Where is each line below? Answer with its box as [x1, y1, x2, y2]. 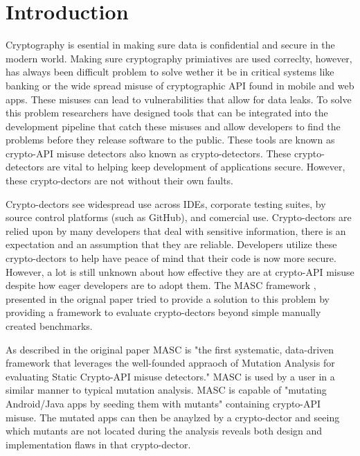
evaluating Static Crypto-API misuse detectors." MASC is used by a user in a [6, 369, 335, 383]
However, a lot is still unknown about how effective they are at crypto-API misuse [6, 264, 354, 279]
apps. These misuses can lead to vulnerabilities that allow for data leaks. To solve [6, 91, 352, 106]
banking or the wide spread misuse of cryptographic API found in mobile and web [6, 78, 354, 92]
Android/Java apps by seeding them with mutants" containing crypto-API [6, 396, 321, 410]
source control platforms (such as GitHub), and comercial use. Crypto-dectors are [6, 210, 352, 225]
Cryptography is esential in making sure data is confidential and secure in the [6, 37, 335, 52]
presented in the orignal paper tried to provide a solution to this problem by [6, 291, 330, 306]
